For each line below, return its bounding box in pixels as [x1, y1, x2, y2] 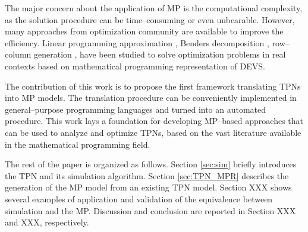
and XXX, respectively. [5, 216, 89, 228]
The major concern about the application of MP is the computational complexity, [5, 2, 303, 14]
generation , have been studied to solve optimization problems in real [33, 48, 286, 61]
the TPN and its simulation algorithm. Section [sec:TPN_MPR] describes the [5, 169, 289, 182]
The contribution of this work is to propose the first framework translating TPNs [5, 80, 301, 92]
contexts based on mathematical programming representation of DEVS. [5, 59, 265, 72]
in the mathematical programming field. [5, 138, 150, 150]
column [5, 48, 32, 61]
